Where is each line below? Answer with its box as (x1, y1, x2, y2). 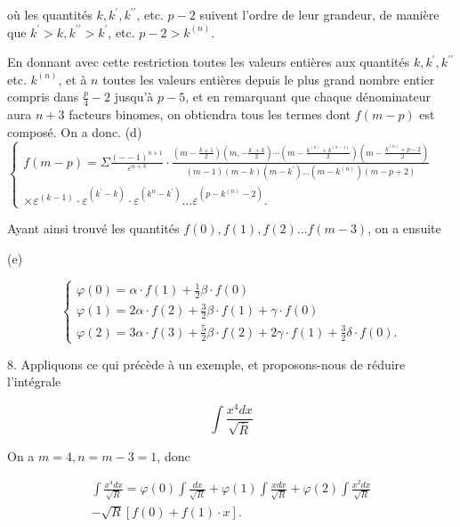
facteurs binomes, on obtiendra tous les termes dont (69, 105, 351, 124)
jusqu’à (114, 87, 154, 106)
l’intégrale (7, 372, 61, 391)
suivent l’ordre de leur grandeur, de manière (199, 5, 440, 23)
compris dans (7, 87, 79, 106)
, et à (58, 69, 87, 88)
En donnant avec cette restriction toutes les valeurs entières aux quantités (7, 53, 410, 71)
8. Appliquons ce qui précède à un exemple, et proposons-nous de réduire (7, 354, 406, 373)
